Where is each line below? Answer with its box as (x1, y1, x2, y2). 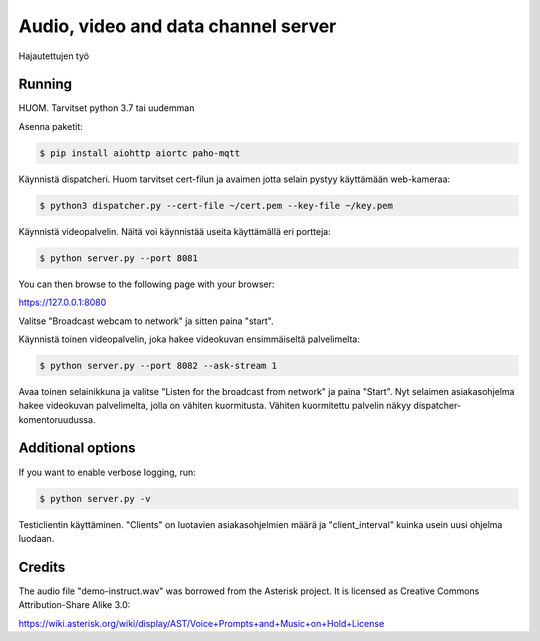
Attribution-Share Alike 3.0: (18, 599, 131, 611)
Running (18, 76, 73, 93)
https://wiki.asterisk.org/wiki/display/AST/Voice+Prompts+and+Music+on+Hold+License (18, 617, 385, 629)
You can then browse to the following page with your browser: (18, 278, 275, 290)
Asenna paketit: (18, 120, 84, 132)
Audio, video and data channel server (18, 15, 337, 37)
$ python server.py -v (39, 493, 151, 504)
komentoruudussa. (18, 413, 96, 425)
